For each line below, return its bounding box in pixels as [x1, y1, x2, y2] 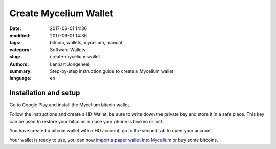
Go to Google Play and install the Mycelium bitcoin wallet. [9, 102, 130, 108]
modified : [9, 32, 31, 38]
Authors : [9, 61, 29, 67]
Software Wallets [50, 46, 86, 53]
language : [9, 75, 32, 81]
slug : [9, 54, 20, 60]
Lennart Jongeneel [50, 61, 89, 67]
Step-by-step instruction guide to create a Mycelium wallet [50, 68, 174, 74]
